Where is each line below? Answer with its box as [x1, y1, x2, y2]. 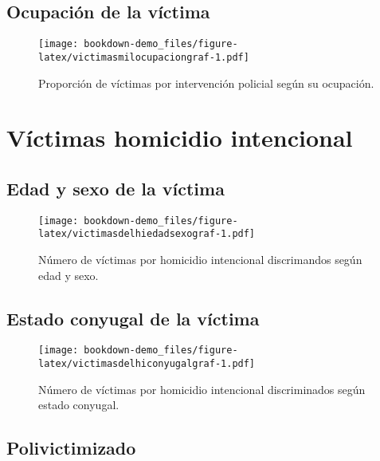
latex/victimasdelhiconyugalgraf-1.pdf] [38, 358, 256, 370]
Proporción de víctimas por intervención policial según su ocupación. [38, 74, 374, 91]
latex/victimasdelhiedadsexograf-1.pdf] [38, 228, 256, 240]
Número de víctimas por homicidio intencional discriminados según [38, 380, 366, 397]
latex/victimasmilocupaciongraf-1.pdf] [38, 51, 249, 63]
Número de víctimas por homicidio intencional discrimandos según [38, 251, 362, 267]
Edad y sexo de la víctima [6, 175, 225, 200]
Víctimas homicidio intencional [6, 121, 353, 154]
